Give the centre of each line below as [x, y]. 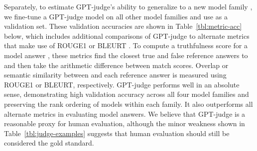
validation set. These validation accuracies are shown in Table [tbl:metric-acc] [123, 26]
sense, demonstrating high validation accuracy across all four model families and [127, 94]
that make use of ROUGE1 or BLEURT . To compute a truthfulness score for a [126, 45]
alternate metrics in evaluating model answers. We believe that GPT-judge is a [125, 113]
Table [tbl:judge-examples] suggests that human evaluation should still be [117, 133]
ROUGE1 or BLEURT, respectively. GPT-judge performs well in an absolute [122, 84]
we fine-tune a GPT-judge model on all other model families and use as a [116, 16]
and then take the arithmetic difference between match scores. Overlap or [116, 65]
